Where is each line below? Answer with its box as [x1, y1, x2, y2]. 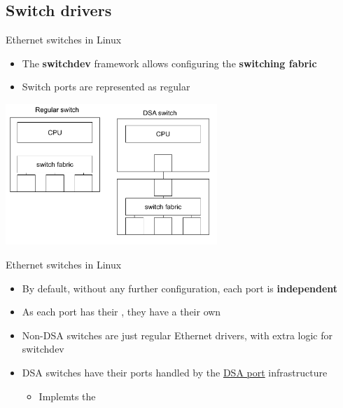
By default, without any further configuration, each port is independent [22, 280, 338, 295]
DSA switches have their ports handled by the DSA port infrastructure [22, 365, 328, 380]
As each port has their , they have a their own [22, 304, 221, 319]
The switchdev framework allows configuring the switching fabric [22, 55, 317, 70]
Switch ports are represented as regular [22, 79, 190, 94]
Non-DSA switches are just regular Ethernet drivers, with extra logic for [22, 327, 332, 342]
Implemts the [38, 388, 96, 403]
